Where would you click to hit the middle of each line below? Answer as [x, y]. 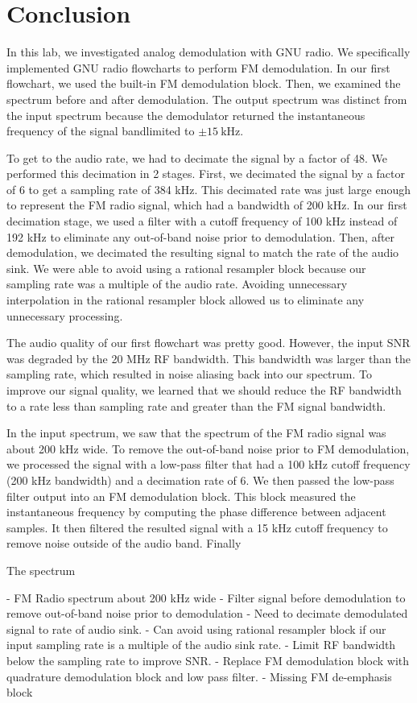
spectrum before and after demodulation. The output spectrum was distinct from [207, 99]
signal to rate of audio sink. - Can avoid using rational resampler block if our [196, 629]
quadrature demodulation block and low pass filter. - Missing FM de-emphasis [199, 676]
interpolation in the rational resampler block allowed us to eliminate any [186, 300]
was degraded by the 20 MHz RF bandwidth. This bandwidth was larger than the [209, 358]
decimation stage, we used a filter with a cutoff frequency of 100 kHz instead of [202, 221]
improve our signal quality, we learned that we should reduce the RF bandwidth [204, 390]
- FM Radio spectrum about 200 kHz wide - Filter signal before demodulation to [206, 597]
